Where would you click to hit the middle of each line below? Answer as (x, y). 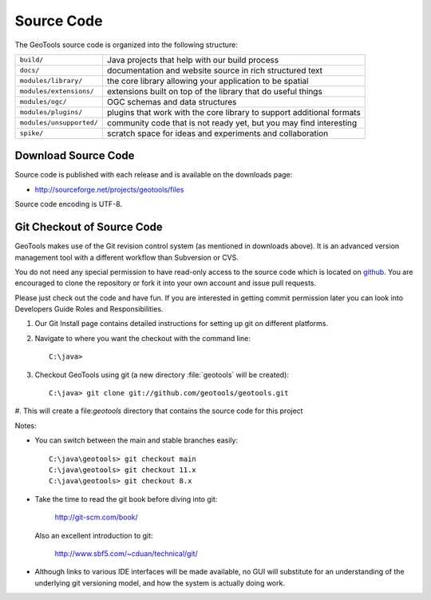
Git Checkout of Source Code (89, 227)
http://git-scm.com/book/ (97, 517)
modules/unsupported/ (59, 123)
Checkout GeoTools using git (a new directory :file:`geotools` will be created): (162, 375)
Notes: (26, 425)
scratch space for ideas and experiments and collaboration (217, 133)
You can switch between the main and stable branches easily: (136, 440)
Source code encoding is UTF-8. (69, 205)
